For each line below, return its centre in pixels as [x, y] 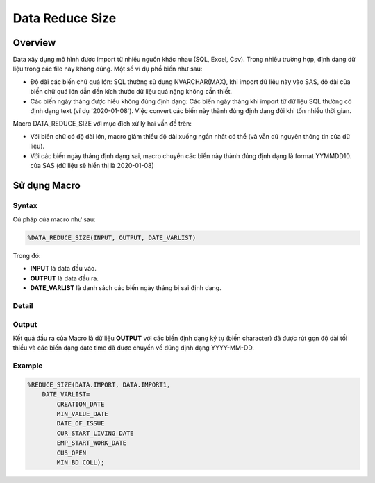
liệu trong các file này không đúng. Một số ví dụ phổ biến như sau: [108, 69]
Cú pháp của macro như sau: [54, 219]
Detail [23, 306]
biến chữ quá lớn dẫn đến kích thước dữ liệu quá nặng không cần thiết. [131, 92]
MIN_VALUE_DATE [83, 414]
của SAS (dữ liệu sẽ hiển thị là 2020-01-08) [92, 165]
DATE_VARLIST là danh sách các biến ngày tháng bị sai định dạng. [126, 288]
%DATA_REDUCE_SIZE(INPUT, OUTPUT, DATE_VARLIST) [112, 238]
